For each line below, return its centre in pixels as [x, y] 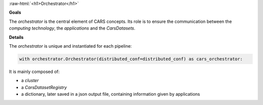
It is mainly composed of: [34, 71]
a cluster [30, 81]
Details [16, 37]
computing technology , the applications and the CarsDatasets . [72, 28]
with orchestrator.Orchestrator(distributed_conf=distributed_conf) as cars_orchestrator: [131, 59]
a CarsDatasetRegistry [44, 87]
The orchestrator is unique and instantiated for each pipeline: [70, 46]
